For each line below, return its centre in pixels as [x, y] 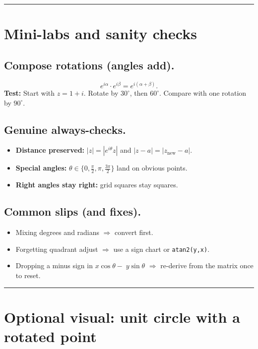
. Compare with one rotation [203, 93]
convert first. [134, 232]
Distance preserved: [50, 150]
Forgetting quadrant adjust [57, 249]
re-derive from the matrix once [207, 265]
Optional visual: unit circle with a [122, 317]
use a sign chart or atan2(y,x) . [161, 249]
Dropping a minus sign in [54, 265]
